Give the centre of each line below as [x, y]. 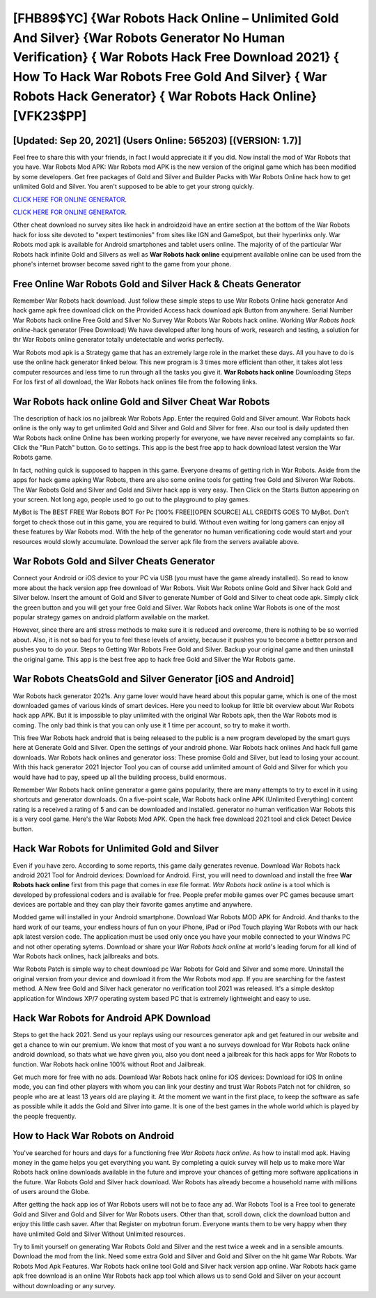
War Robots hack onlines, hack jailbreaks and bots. [86, 956]
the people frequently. [45, 1116]
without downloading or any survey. [64, 1285]
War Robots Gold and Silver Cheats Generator [114, 561]
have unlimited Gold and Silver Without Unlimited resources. [99, 1234]
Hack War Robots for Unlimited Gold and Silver [116, 848]
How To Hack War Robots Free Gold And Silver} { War [170, 77]
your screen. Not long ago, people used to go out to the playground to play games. [132, 499]
